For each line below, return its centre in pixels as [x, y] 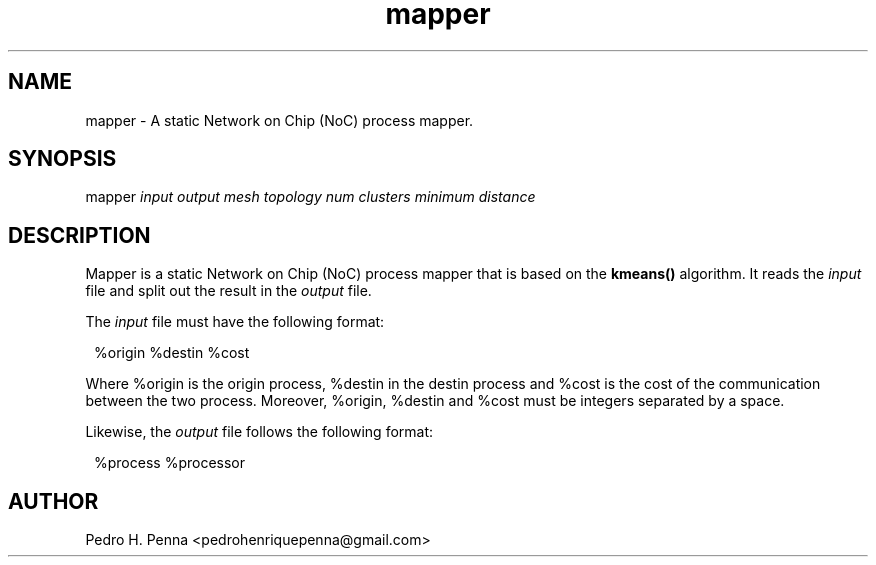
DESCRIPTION [79, 235]
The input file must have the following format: [235, 322]
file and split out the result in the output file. [228, 291]
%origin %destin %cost [172, 353]
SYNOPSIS [62, 159]
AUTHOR [53, 501]
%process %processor [169, 463]
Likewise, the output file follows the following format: [259, 432]
